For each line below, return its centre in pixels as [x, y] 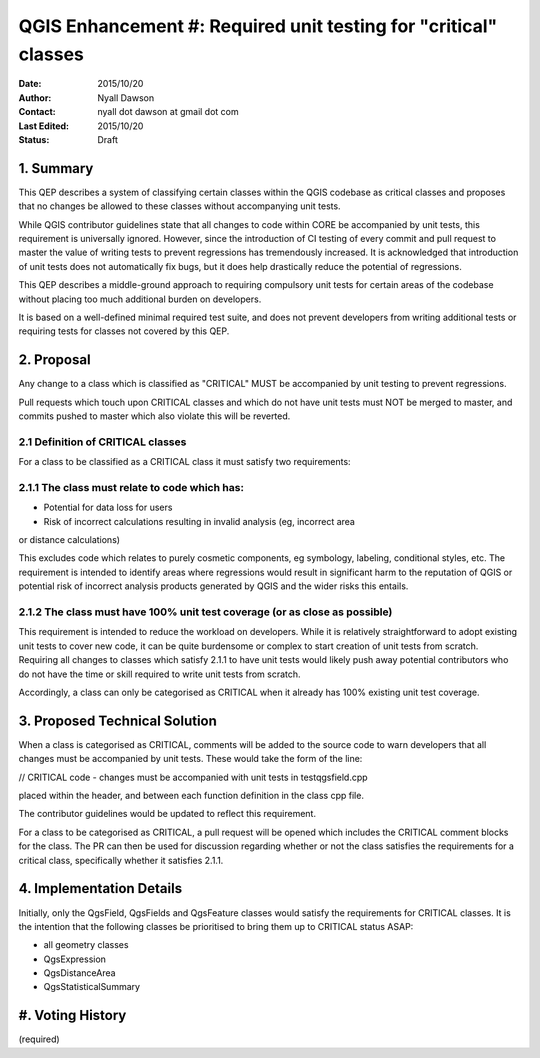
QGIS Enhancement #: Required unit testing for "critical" [258, 26]
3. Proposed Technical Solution [117, 720]
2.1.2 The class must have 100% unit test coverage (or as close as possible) [205, 612]
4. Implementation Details [100, 888]
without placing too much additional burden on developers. [140, 299]
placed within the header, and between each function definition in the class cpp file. [191, 796]
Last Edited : [44, 126]
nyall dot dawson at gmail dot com [168, 112]
